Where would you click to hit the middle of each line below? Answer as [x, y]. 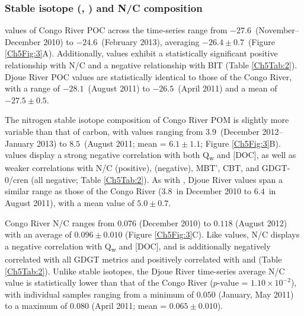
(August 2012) [261, 222]
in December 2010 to [214, 191]
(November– [277, 30]
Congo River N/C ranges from [60, 222]
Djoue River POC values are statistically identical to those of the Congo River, [148, 76]
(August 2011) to [119, 88]
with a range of [32, 88]
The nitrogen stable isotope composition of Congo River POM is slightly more [147, 120]
